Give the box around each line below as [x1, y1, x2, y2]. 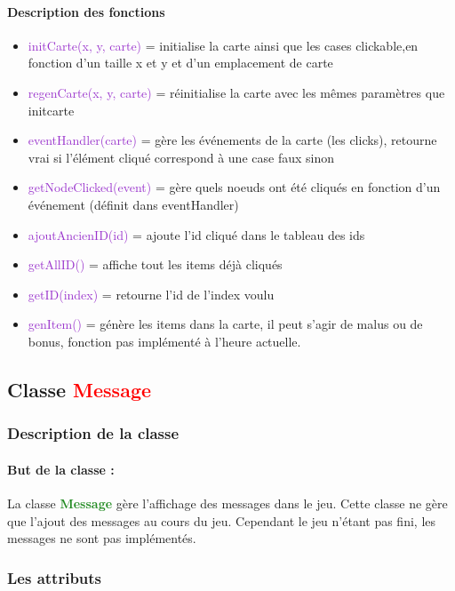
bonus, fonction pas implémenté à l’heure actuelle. [28, 331, 301, 350]
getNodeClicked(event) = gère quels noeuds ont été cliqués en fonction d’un [28, 178, 441, 196]
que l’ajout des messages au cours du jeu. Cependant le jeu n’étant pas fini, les [7, 511, 436, 530]
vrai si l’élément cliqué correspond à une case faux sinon [28, 148, 334, 166]
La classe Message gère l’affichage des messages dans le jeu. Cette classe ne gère [7, 493, 448, 512]
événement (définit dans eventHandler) [28, 195, 239, 213]
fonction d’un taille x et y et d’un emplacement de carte [28, 53, 333, 72]
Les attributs [7, 566, 102, 588]
